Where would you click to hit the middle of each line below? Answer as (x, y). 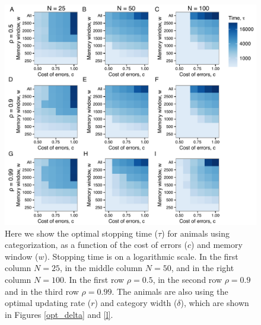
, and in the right (203, 268)
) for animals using (196, 233)
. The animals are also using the (170, 291)
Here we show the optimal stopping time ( (81, 233)
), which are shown (215, 303)
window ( (22, 256)
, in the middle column (101, 268)
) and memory (217, 245)
